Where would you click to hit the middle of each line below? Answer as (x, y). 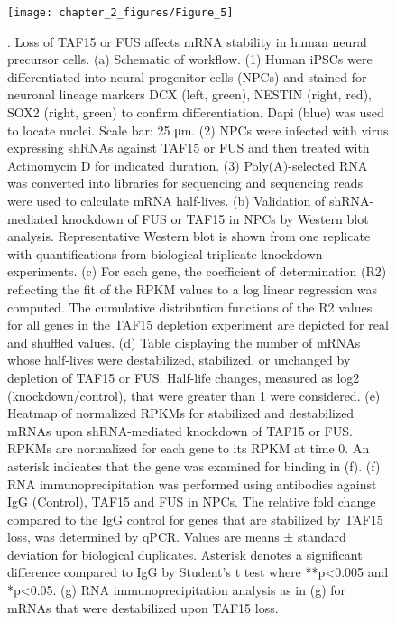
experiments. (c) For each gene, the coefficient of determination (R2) (197, 271)
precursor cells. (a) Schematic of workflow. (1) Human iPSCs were (190, 59)
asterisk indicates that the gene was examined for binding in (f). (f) (194, 465)
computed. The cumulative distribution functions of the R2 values (190, 307)
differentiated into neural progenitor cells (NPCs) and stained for (187, 76)
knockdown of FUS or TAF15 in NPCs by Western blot (215, 218)
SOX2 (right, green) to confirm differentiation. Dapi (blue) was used (196, 112)
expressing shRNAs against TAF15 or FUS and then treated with (189, 148)
